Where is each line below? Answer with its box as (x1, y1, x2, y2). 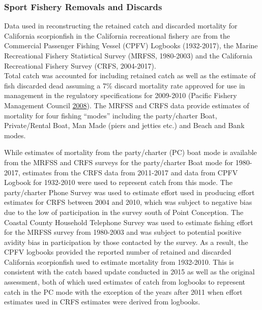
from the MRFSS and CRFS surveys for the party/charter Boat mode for (4, 157, 234, 167)
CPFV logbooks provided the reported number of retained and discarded (4, 246, 231, 257)
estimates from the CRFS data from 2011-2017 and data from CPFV (22, 167, 238, 177)
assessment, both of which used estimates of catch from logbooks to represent (4, 276, 246, 287)
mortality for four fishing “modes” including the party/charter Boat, (4, 110, 217, 120)
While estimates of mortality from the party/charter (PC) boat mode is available (4, 147, 257, 158)
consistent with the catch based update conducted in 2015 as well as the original (4, 266, 255, 277)
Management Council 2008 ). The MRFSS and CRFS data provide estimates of (4, 100, 249, 110)
